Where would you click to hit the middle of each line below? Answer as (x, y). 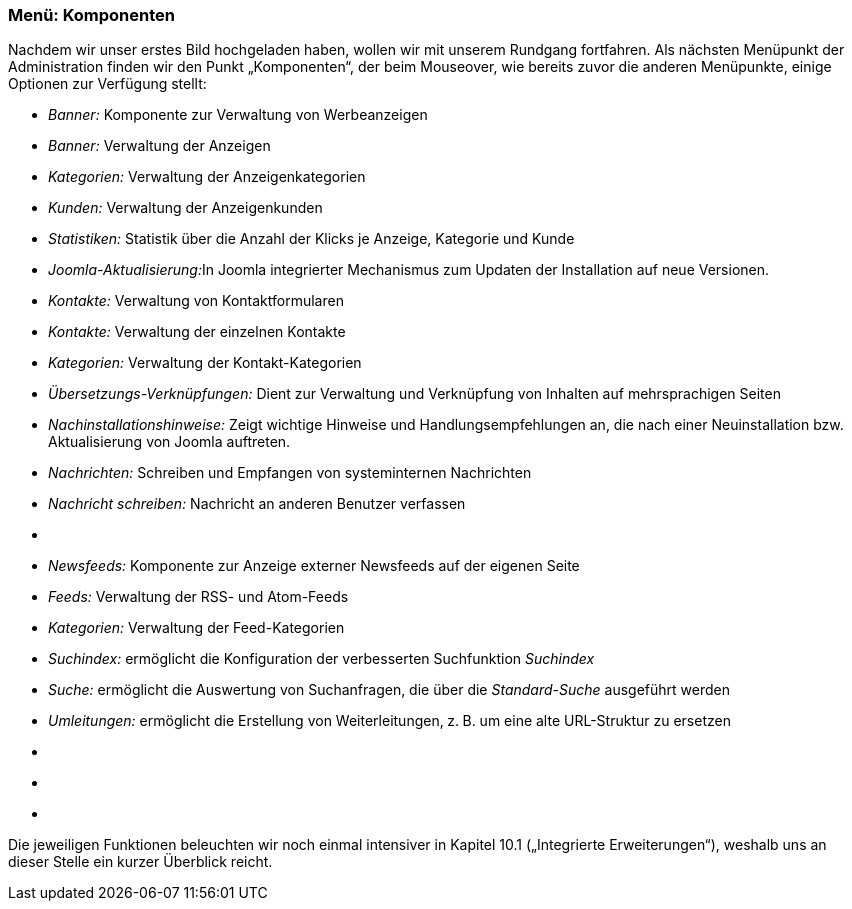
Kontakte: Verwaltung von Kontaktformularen (196, 301)
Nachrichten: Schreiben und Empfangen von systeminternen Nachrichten (290, 473)
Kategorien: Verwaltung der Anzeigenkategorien (207, 177)
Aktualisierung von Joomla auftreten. (169, 442)
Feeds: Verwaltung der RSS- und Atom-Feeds (198, 597)
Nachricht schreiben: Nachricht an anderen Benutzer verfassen (257, 504)
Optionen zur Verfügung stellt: (107, 84)
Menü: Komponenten (91, 15)
